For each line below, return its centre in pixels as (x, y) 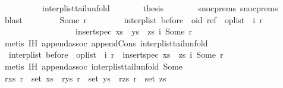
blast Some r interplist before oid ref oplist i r (133, 19)
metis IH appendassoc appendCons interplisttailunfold (106, 43)
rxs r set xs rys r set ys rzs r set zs (85, 78)
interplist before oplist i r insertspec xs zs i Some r (116, 54)
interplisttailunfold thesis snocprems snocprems (160, 8)
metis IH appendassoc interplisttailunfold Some (94, 66)
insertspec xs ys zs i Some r (134, 31)
